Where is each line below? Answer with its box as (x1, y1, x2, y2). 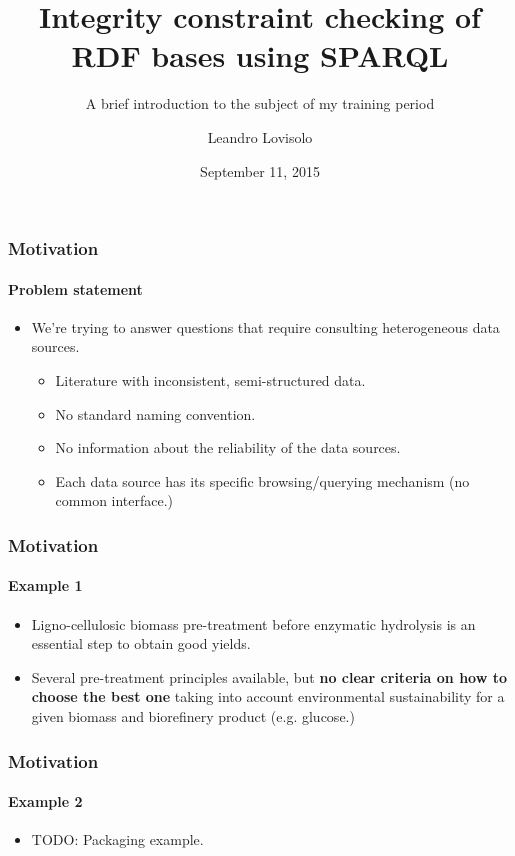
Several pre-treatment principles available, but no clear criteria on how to (31, 666, 508, 687)
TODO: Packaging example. (31, 829, 204, 850)
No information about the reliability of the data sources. (55, 437, 401, 458)
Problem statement (8, 278, 143, 299)
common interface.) (55, 490, 174, 511)
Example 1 (8, 575, 83, 596)
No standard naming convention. (55, 403, 256, 424)
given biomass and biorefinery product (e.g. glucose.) (31, 705, 355, 726)
